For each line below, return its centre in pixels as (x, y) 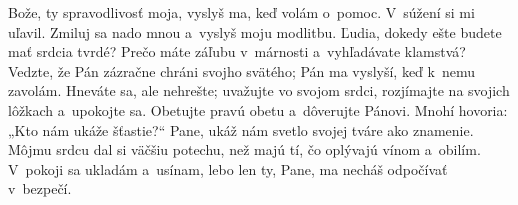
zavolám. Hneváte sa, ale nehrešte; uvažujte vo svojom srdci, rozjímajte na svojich (259, 90)
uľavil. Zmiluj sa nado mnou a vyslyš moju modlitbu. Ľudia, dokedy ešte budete (255, 31)
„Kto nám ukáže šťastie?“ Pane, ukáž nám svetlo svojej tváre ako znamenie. (241, 129)
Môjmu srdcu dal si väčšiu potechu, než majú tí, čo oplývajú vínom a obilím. (244, 149)
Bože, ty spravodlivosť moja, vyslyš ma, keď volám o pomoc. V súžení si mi (241, 12)
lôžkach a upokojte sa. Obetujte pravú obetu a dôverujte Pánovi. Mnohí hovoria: (258, 109)
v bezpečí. (40, 188)
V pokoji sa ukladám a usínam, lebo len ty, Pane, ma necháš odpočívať (228, 168)
